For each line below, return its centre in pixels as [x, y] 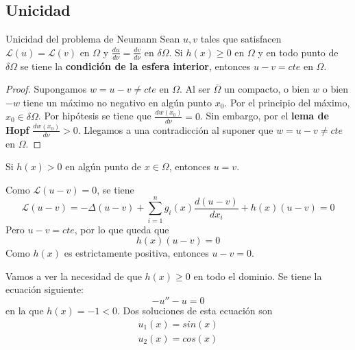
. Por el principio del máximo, [287, 102]
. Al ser [195, 89]
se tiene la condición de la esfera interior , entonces [135, 66]
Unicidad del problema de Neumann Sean [93, 39]
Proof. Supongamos [46, 89]
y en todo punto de [298, 52]
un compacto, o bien [267, 89]
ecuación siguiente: [45, 289]
